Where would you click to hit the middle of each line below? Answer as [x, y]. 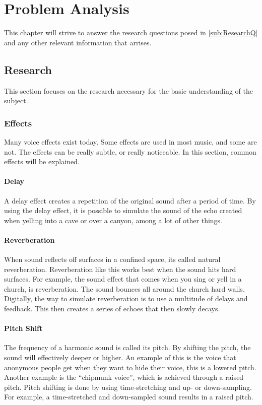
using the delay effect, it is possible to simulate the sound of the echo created [123, 210]
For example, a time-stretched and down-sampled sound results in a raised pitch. [129, 397]
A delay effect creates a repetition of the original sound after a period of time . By [130, 200]
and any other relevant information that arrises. [78, 42]
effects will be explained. [42, 161]
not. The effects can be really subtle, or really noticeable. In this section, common [130, 151]
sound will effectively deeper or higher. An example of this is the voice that [120, 357]
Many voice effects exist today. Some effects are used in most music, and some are [130, 141]
